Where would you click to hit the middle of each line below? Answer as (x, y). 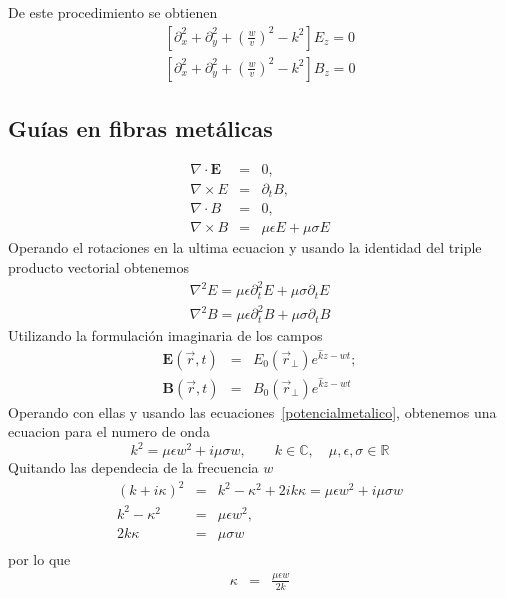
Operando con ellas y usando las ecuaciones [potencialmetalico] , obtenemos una (252, 411)
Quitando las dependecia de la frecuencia (133, 467)
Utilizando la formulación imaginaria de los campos (165, 334)
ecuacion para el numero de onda (109, 431)
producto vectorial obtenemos (98, 267)
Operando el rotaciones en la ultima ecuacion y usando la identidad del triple (245, 247)
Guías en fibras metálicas (140, 128)
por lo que (39, 558)
